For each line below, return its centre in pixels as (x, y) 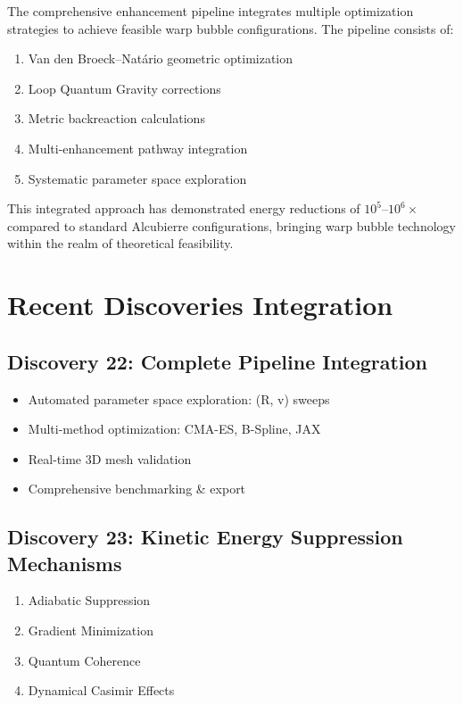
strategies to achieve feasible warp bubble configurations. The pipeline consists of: (231, 28)
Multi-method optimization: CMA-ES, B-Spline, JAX (174, 429)
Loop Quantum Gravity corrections (124, 88)
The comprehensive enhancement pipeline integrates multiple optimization (211, 11)
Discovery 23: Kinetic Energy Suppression (205, 537)
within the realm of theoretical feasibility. (120, 243)
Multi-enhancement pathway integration (138, 148)
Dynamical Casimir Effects (101, 690)
